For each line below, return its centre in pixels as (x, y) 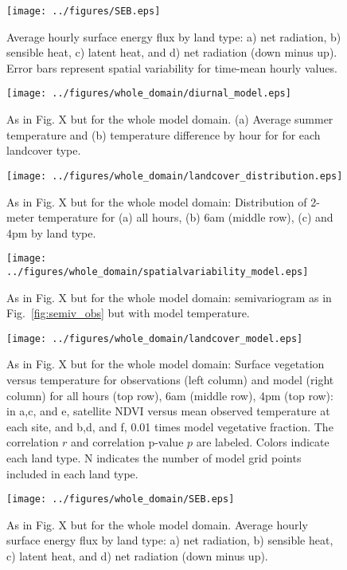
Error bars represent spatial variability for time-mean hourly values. (172, 67)
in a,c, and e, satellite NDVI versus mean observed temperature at (168, 411)
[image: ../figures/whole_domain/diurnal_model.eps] (149, 94)
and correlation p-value (127, 442)
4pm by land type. (51, 232)
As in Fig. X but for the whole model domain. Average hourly (157, 524)
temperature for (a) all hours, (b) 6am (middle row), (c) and (185, 217)
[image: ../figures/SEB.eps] (84, 11)
